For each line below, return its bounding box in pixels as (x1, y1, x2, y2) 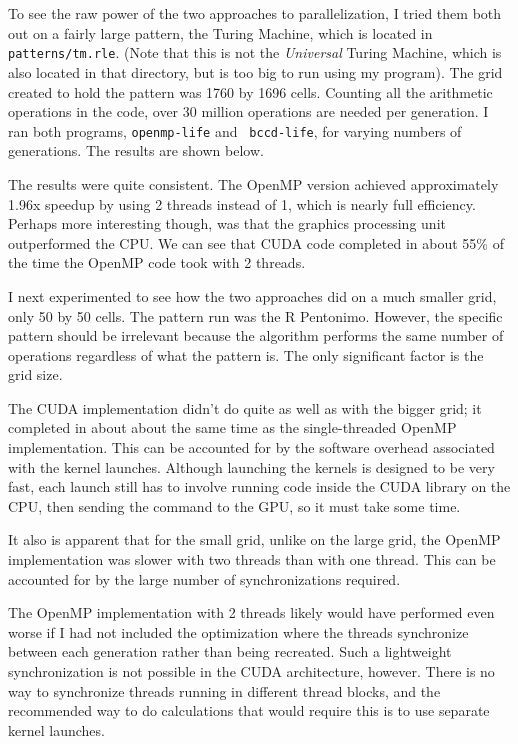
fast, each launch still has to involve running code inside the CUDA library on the (8, 476, 511, 497)
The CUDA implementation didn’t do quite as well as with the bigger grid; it (8, 397, 482, 418)
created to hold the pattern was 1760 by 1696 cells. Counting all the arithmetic (8, 81, 493, 102)
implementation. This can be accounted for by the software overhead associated (8, 437, 495, 458)
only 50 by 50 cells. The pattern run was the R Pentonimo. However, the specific (8, 305, 503, 326)
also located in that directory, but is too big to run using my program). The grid (8, 61, 503, 82)
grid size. (8, 364, 63, 385)
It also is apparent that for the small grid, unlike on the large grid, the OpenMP (8, 529, 501, 550)
